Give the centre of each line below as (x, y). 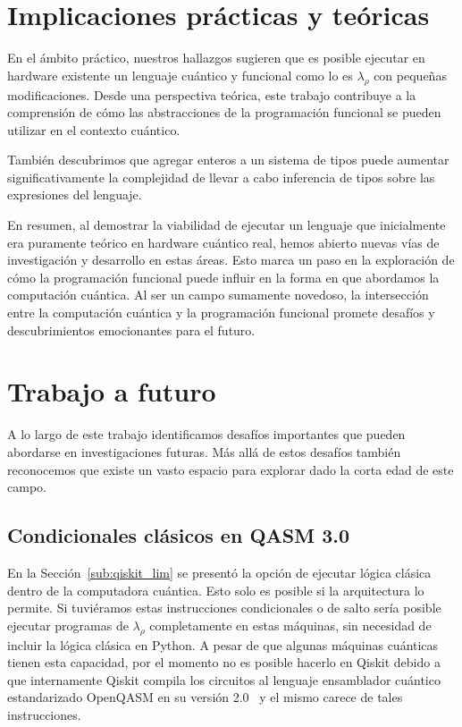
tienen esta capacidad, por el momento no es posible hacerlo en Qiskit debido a (224, 662)
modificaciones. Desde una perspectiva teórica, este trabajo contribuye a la (212, 94)
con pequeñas (410, 75)
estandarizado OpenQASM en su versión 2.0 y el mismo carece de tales (205, 697)
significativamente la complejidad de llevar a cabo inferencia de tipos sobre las (221, 177)
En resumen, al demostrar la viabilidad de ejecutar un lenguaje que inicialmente (227, 225)
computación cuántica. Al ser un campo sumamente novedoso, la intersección (218, 295)
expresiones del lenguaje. (75, 194)
